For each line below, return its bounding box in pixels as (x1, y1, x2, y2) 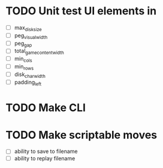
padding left (14, 78, 42, 87)
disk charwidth (14, 71, 46, 79)
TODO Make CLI (5, 100, 86, 114)
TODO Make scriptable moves (5, 128, 158, 142)
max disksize (14, 24, 43, 32)
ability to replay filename (14, 154, 76, 162)
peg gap (14, 39, 32, 48)
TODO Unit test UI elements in (5, 4, 157, 18)
